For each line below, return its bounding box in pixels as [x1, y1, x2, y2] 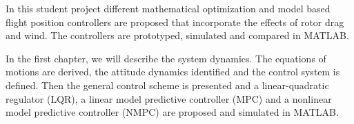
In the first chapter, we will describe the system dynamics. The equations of [6, 51, 326, 65]
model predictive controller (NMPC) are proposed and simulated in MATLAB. [6, 105, 339, 119]
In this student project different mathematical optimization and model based [6, 1, 331, 15]
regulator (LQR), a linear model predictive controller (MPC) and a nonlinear [6, 91, 332, 106]
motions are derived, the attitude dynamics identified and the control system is [6, 64, 340, 79]
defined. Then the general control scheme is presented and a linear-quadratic [6, 77, 329, 92]
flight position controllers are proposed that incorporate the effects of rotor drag [6, 14, 344, 29]
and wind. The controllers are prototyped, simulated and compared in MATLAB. [6, 28, 349, 42]
